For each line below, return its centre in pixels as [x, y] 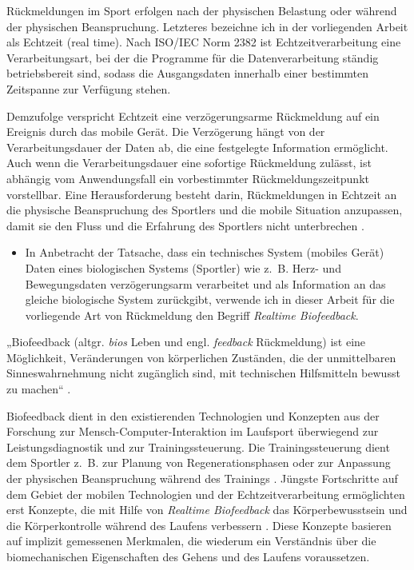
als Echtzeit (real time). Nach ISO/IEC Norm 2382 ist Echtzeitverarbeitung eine [204, 42]
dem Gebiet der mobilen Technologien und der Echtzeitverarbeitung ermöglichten [206, 494]
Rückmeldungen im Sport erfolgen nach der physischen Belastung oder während [202, 10]
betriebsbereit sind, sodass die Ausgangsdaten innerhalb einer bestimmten [188, 73]
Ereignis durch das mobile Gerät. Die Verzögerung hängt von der [166, 132]
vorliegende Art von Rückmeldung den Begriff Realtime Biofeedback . [192, 315]
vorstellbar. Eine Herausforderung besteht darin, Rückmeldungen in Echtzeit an [202, 194]
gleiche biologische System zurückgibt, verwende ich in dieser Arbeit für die [210, 299]
